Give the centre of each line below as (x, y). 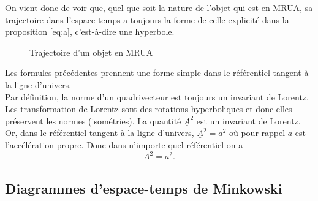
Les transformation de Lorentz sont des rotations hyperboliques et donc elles (149, 109)
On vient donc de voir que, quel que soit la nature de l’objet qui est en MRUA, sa (159, 7)
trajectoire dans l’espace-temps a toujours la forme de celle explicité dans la (147, 19)
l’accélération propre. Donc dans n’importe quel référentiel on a (124, 144)
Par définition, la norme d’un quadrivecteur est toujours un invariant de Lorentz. (157, 97)
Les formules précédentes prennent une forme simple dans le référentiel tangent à (157, 73)
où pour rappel (257, 133)
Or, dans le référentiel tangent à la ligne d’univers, (100, 133)
